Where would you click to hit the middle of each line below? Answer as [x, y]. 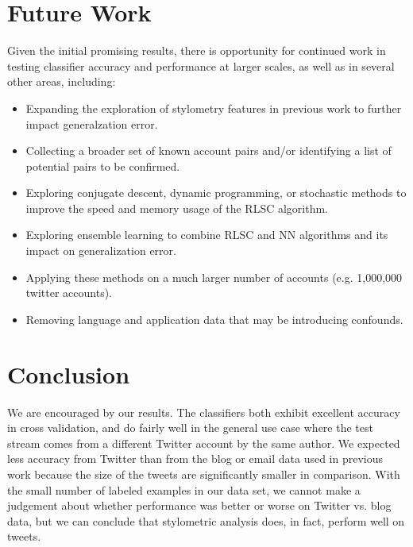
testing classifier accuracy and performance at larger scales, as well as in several [201, 65]
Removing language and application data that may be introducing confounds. [214, 319]
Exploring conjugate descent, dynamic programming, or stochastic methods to [216, 193]
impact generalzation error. [92, 123]
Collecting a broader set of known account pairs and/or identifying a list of [208, 150]
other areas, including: [62, 81]
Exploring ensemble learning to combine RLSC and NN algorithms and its [207, 235]
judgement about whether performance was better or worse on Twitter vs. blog [199, 505]
